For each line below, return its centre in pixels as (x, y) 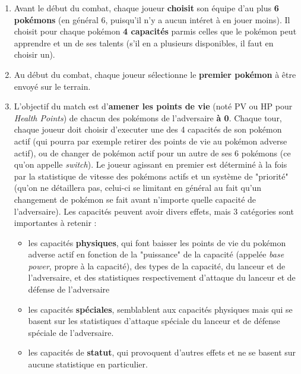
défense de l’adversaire (69, 289)
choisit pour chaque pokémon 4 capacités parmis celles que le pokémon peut (155, 31)
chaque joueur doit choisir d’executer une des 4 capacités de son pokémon (148, 129)
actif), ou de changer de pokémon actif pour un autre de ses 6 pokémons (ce (152, 153)
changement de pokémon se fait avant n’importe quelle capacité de (135, 199)
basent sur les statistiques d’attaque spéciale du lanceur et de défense (154, 321)
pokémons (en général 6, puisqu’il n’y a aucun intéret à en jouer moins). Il (152, 19)
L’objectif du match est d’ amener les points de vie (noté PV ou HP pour (153, 106)
